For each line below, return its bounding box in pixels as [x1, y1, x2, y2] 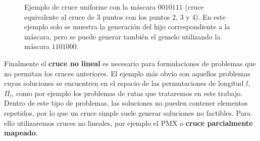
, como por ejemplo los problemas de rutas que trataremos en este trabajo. [12, 87, 243, 98]
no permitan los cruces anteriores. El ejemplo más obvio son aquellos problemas [4, 68, 250, 78]
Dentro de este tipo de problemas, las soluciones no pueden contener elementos [4, 98, 248, 108]
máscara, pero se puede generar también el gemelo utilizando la [24, 31, 221, 41]
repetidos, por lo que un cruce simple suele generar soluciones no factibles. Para [4, 107, 251, 118]
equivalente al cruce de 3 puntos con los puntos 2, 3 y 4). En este [24, 11, 226, 22]
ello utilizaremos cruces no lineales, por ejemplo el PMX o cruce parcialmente [4, 117, 253, 128]
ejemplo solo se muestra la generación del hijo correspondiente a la [24, 21, 230, 32]
